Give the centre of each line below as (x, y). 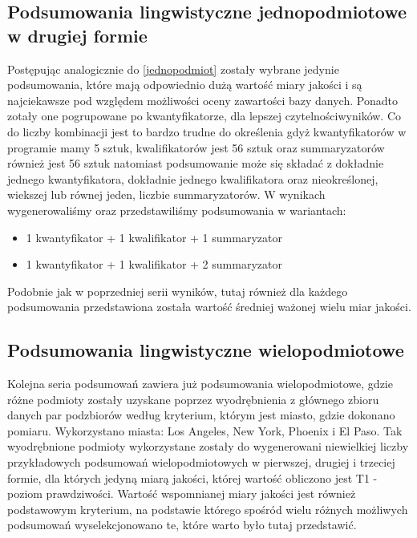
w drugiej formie (77, 35)
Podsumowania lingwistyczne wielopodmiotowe (206, 350)
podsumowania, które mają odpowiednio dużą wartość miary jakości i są (185, 85)
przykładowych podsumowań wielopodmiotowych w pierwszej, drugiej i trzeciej (201, 462)
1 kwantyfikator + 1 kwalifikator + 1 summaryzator (154, 237)
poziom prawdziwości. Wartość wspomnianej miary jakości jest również (182, 494)
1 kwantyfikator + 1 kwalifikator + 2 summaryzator (154, 264)
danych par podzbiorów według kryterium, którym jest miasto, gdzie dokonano (201, 415)
